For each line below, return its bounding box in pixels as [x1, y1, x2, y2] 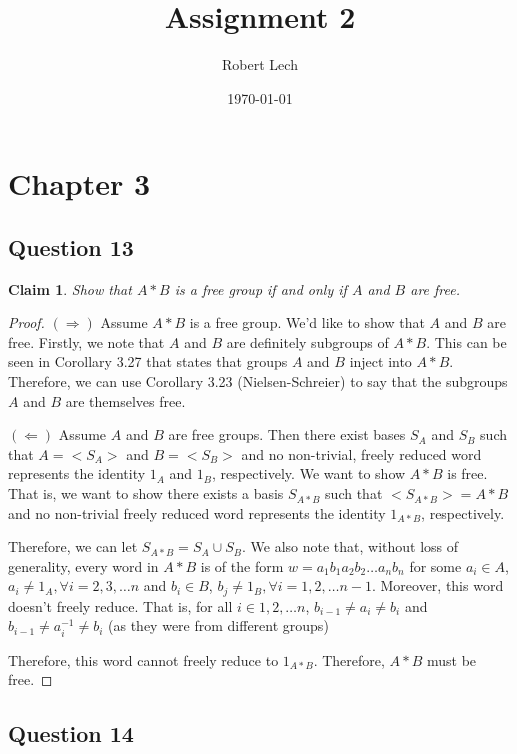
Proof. [8, 312, 45, 333]
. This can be [426, 331, 507, 352]
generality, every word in [8, 555, 159, 576]
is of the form [200, 555, 284, 576]
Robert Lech [222, 54, 298, 75]
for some [409, 555, 462, 576]
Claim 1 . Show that [8, 278, 132, 299]
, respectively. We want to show [212, 463, 406, 484]
